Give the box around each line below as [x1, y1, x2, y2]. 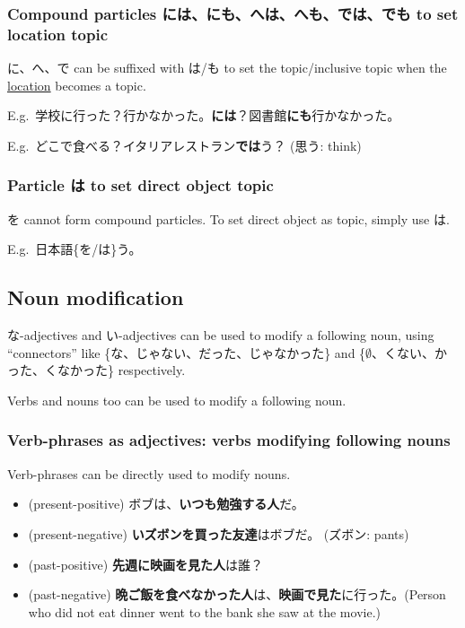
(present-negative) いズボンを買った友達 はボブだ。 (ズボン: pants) [28, 524, 409, 543]
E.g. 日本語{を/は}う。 [7, 240, 142, 258]
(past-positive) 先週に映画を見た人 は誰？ [28, 554, 263, 573]
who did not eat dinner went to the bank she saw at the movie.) [28, 602, 381, 621]
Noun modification [7, 283, 184, 311]
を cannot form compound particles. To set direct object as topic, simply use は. [7, 209, 450, 228]
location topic [7, 22, 109, 45]
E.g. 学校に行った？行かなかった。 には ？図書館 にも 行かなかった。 [7, 106, 400, 125]
